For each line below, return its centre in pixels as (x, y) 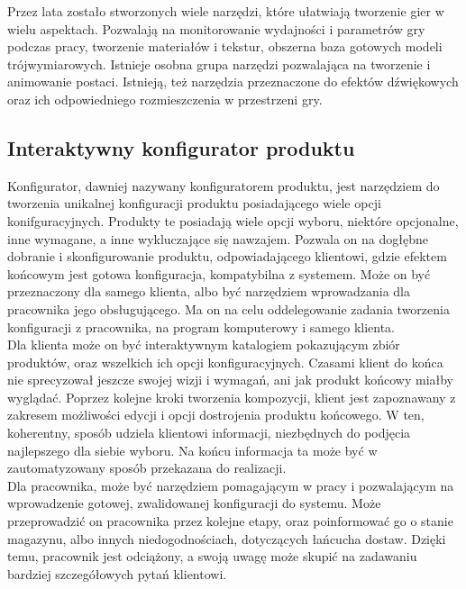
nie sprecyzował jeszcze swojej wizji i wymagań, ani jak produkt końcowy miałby (231, 380)
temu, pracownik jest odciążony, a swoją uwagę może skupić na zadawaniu (212, 556)
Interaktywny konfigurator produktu (181, 147)
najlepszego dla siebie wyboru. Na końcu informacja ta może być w (192, 450)
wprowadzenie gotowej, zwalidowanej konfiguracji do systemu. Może (194, 503)
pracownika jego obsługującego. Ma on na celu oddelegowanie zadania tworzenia (228, 308)
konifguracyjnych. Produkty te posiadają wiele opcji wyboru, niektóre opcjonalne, (233, 220)
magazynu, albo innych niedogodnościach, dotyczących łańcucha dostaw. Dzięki (227, 538)
